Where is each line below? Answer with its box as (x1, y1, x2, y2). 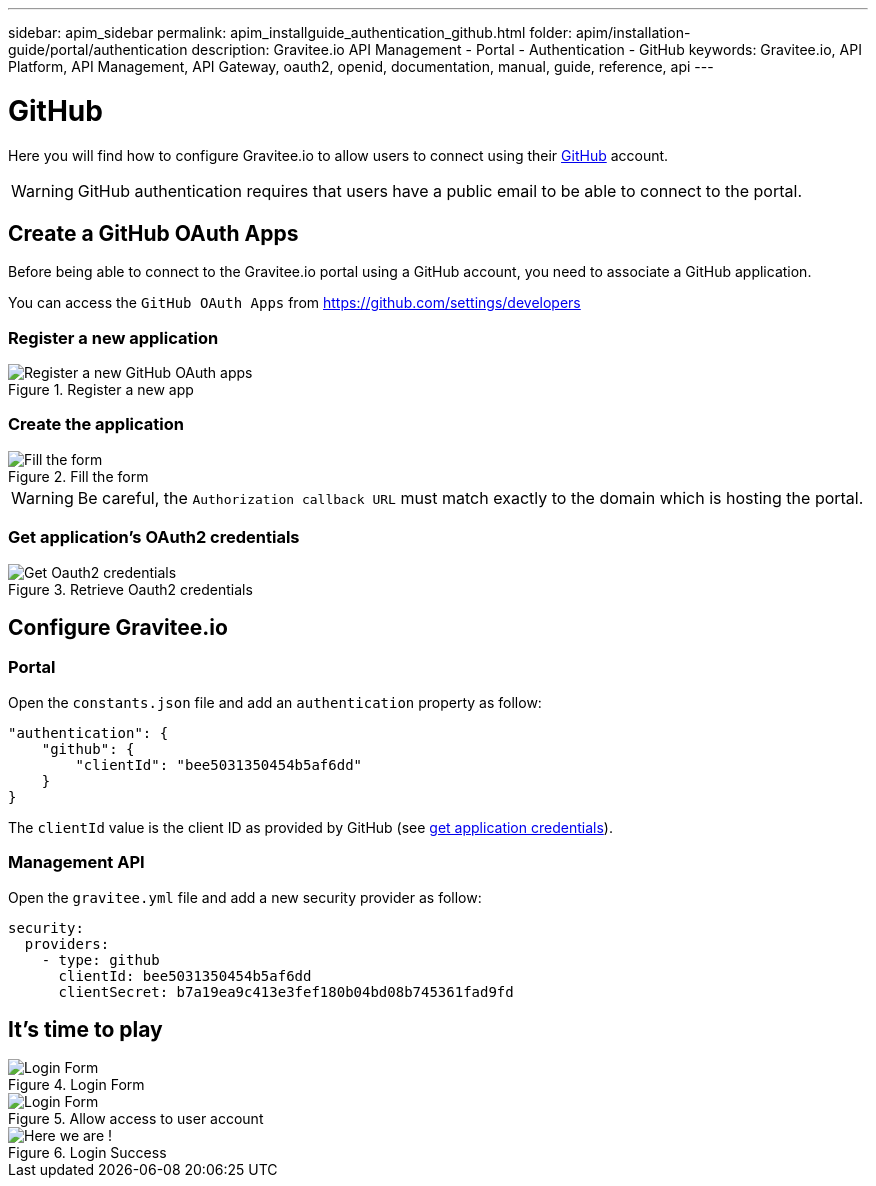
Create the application (8, 414, 184, 435)
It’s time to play (8, 1016, 163, 1042)
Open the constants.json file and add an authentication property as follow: (8, 693, 542, 711)
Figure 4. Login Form (8, 1076, 145, 1094)
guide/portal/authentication (8, 41, 188, 58)
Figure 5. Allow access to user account (8, 1110, 264, 1128)
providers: (24, 935, 110, 952)
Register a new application (8, 327, 219, 348)
